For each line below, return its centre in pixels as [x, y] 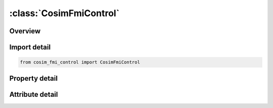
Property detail [34, 78]
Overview [25, 31]
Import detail [30, 47]
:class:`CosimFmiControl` [64, 13]
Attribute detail [34, 94]
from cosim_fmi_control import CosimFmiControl [80, 62]
